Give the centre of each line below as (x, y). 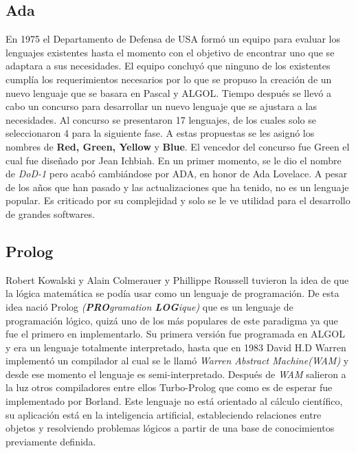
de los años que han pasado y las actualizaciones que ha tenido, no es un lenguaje (177, 187)
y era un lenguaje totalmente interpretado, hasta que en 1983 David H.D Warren (176, 347)
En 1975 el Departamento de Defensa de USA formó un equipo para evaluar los (173, 39)
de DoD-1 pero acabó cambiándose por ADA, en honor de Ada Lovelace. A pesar (177, 174)
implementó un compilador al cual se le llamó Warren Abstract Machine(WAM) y (177, 361)
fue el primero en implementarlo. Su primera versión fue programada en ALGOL (176, 334)
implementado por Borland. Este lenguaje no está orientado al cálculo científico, (174, 401)
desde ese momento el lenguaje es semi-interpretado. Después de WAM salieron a (176, 374)
